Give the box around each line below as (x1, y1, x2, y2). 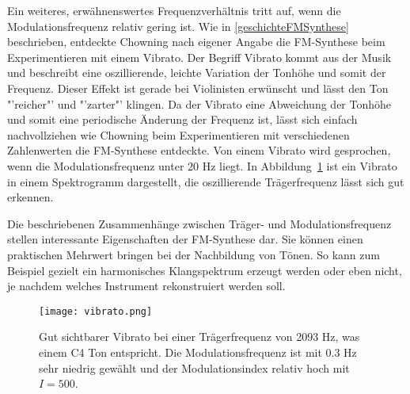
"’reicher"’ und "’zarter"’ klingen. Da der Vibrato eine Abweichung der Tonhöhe (7, 95, 392, 112)
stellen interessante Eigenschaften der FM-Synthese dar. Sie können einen (7, 231, 363, 247)
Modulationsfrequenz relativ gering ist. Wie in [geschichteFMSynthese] (7, 17, 349, 34)
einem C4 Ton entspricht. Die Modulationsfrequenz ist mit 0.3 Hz (39, 343, 357, 360)
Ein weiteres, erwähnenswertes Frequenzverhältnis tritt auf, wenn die (7, 2, 341, 18)
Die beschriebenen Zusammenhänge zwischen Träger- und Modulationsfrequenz (7, 215, 392, 231)
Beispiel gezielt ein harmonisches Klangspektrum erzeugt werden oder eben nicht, (7, 262, 402, 278)
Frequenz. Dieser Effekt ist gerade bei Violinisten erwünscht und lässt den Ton (7, 79, 389, 96)
